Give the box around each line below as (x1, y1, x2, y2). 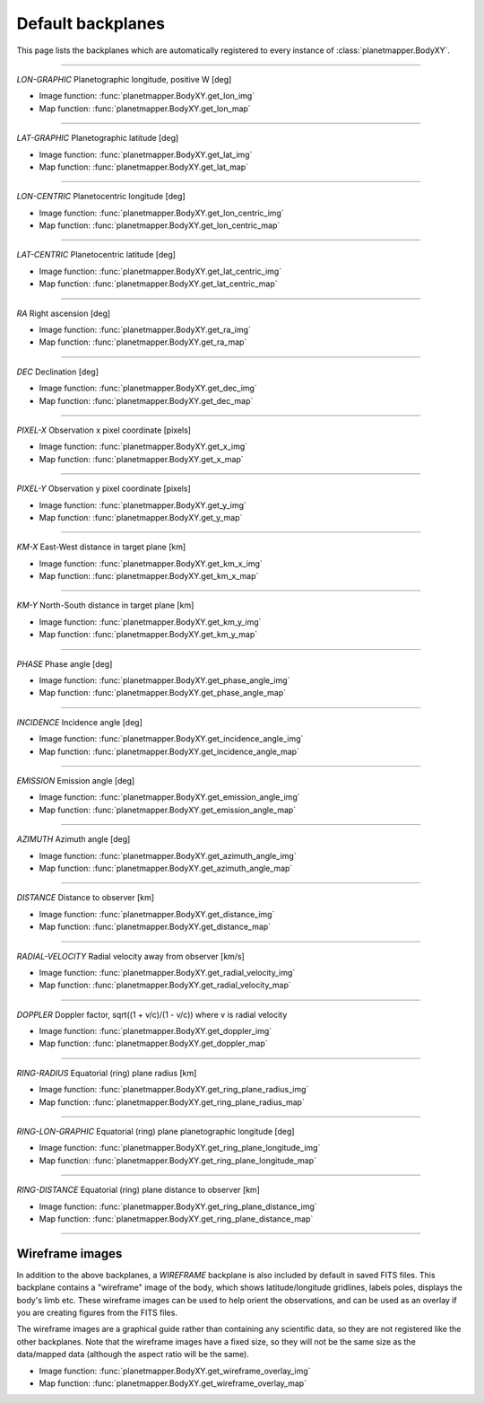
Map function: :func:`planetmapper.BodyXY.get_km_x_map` (39, 571, 259, 582)
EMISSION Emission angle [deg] (16, 776, 135, 785)
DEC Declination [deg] (16, 366, 99, 377)
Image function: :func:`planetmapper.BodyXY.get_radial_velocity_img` (39, 967, 296, 978)
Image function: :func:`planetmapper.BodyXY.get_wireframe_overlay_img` (39, 1365, 311, 1376)
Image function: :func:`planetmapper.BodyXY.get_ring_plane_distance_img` (39, 1201, 317, 1212)
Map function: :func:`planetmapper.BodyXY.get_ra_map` (39, 337, 247, 347)
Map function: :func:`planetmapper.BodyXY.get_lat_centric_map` (39, 278, 278, 289)
